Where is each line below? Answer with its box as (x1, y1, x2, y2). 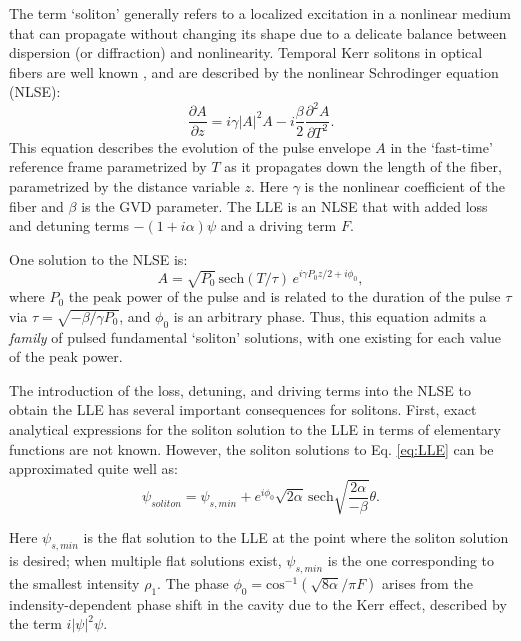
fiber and (9, 195, 64, 216)
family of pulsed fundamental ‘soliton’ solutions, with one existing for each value (9, 326, 501, 347)
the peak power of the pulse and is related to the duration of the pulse (68, 286, 501, 307)
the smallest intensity (9, 572, 140, 593)
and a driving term (220, 215, 337, 236)
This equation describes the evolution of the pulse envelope (9, 136, 371, 157)
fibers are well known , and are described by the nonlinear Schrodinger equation (9, 61, 499, 82)
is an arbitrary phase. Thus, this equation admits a (173, 305, 487, 326)
